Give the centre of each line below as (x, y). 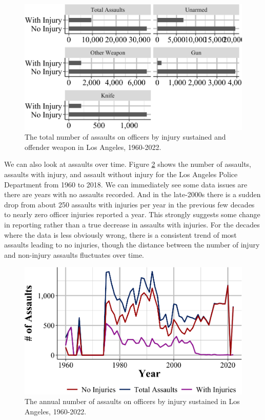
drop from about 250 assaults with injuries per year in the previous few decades (129, 204)
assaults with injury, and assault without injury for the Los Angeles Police (121, 174)
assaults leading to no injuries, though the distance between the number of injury (132, 245)
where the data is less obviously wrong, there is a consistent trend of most (120, 234)
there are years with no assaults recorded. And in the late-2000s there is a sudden (132, 194)
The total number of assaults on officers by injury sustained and (125, 137)
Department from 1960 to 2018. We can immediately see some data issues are (126, 184)
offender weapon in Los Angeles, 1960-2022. (93, 147)
